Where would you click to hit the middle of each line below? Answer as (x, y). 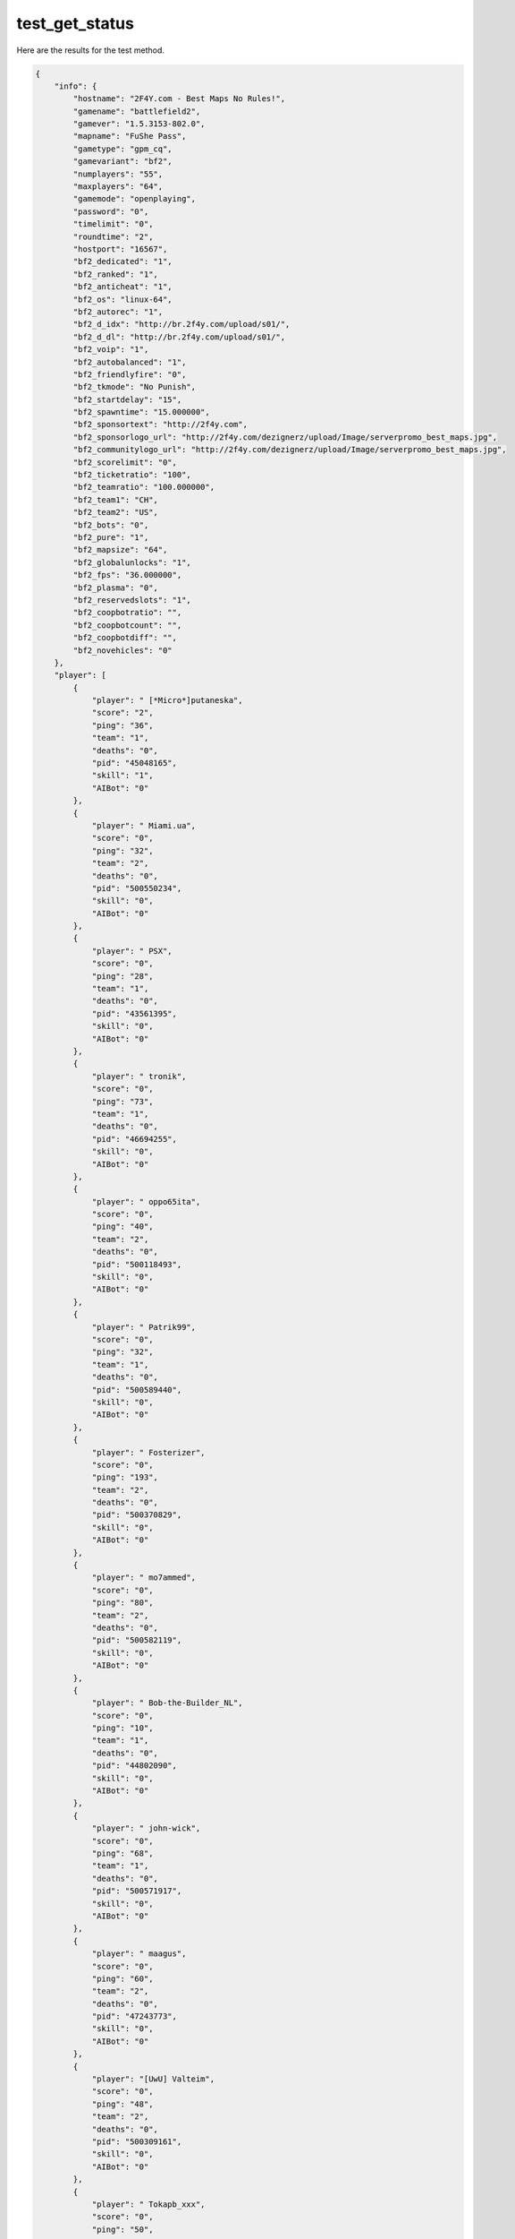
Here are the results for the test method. (91, 50)
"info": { (76, 86)
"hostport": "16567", (120, 249)
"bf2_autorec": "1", (118, 312)
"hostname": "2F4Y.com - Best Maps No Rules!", (179, 99)
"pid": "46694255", (135, 1139)
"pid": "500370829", (137, 1515)
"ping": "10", (122, 1728)
